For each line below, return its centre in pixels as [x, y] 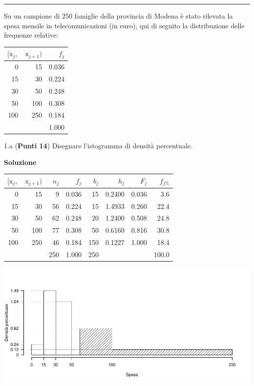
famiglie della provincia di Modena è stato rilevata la [154, 16]
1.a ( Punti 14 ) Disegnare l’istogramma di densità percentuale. [98, 146]
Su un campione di [32, 16]
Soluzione [20, 162]
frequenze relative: [31, 35]
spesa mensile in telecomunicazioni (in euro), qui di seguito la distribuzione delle [124, 25]
